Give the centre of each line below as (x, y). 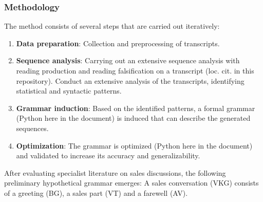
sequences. (32, 128)
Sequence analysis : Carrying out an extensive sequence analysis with (128, 60)
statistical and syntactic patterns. (69, 91)
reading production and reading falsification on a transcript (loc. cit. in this (135, 70)
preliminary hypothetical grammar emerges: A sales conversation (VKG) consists (131, 183)
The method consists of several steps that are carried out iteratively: (112, 26)
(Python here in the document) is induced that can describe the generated (133, 118)
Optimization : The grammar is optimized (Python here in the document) (134, 145)
